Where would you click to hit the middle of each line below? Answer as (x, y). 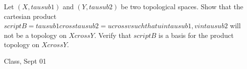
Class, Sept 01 (25, 60)
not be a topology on (35, 35)
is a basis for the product (196, 35)
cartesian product (30, 16)
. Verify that (113, 35)
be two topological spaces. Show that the (182, 6)
